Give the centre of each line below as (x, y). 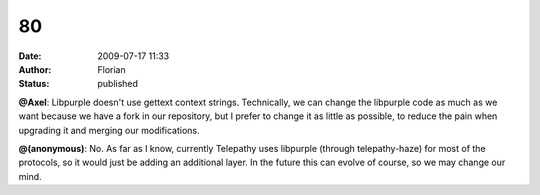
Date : (30, 56)
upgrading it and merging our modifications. (109, 130)
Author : (35, 69)
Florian (111, 69)
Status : (34, 84)
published (118, 84)
